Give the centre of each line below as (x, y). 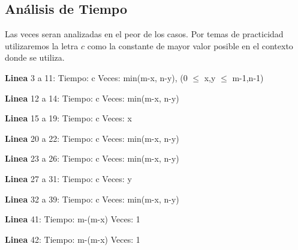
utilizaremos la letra (42, 45)
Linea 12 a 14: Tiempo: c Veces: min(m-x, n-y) (92, 98)
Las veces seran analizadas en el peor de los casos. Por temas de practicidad (144, 34)
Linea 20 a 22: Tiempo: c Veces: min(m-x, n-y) (92, 138)
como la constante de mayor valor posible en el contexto (190, 45)
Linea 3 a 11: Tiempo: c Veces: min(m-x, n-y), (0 (96, 77)
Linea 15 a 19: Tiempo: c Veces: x (68, 118)
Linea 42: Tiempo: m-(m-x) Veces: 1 (73, 239)
